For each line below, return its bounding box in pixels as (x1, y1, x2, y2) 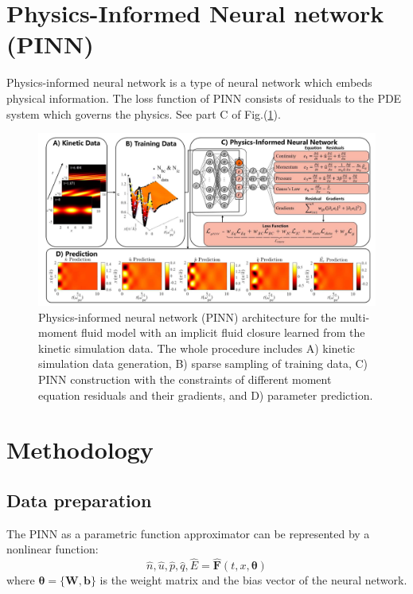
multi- (340, 308, 370, 325)
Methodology (6, 433, 154, 466)
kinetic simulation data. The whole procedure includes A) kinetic (38, 339, 356, 356)
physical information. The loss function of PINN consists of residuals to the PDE (6, 89, 402, 106)
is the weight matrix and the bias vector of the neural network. (99, 572, 407, 588)
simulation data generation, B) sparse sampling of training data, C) (38, 355, 368, 372)
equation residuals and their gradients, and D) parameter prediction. (38, 386, 373, 403)
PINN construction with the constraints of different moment (38, 371, 332, 388)
